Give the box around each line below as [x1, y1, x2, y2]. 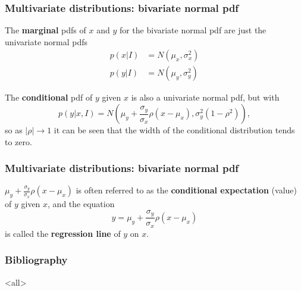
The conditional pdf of [5, 91, 93, 104]
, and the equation [48, 198, 115, 210]
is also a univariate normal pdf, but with [131, 91, 280, 104]
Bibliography [5, 252, 68, 267]
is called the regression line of [5, 227, 121, 239]
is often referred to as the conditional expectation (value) [76, 184, 297, 196]
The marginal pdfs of [5, 24, 86, 36]
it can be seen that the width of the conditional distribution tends [54, 124, 295, 136]
